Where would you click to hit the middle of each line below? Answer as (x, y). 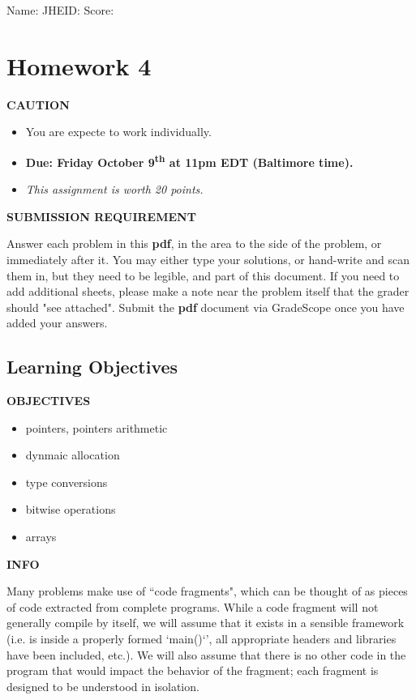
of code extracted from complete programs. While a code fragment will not (193, 606)
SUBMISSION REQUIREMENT (101, 216)
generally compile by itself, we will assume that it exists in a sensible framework (206, 623)
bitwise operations (71, 509)
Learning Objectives (92, 367)
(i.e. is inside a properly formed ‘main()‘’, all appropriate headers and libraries (202, 639)
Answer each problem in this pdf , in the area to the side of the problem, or (194, 243)
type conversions (66, 482)
